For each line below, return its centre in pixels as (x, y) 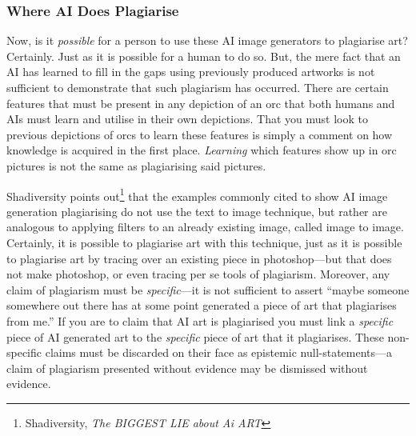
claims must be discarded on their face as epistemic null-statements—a (219, 352)
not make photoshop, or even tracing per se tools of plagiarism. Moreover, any (198, 274)
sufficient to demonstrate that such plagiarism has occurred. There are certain (198, 87)
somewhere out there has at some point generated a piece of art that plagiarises (202, 305)
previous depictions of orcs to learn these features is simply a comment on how (200, 134)
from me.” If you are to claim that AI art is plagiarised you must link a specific (200, 320)
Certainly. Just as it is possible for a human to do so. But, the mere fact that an (204, 56)
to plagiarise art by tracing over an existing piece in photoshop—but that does (199, 258)
